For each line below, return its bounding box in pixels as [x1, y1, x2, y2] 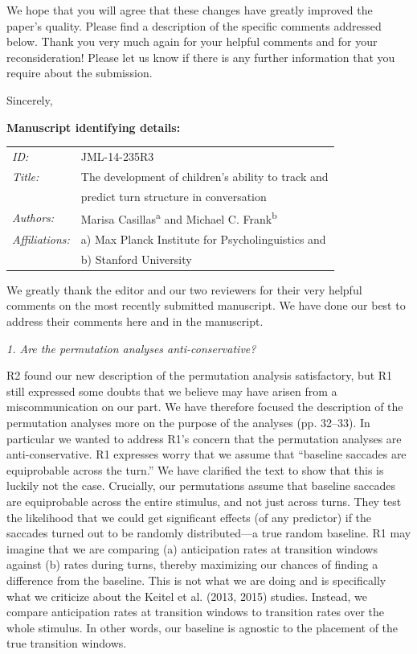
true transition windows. [6, 635, 127, 652]
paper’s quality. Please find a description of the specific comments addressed [6, 17, 382, 34]
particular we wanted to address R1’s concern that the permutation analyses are [6, 430, 402, 446]
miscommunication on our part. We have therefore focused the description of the [6, 398, 403, 415]
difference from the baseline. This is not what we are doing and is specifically [6, 571, 386, 588]
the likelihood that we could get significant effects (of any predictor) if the [6, 508, 372, 525]
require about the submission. [6, 64, 153, 81]
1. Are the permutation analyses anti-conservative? [6, 339, 256, 356]
